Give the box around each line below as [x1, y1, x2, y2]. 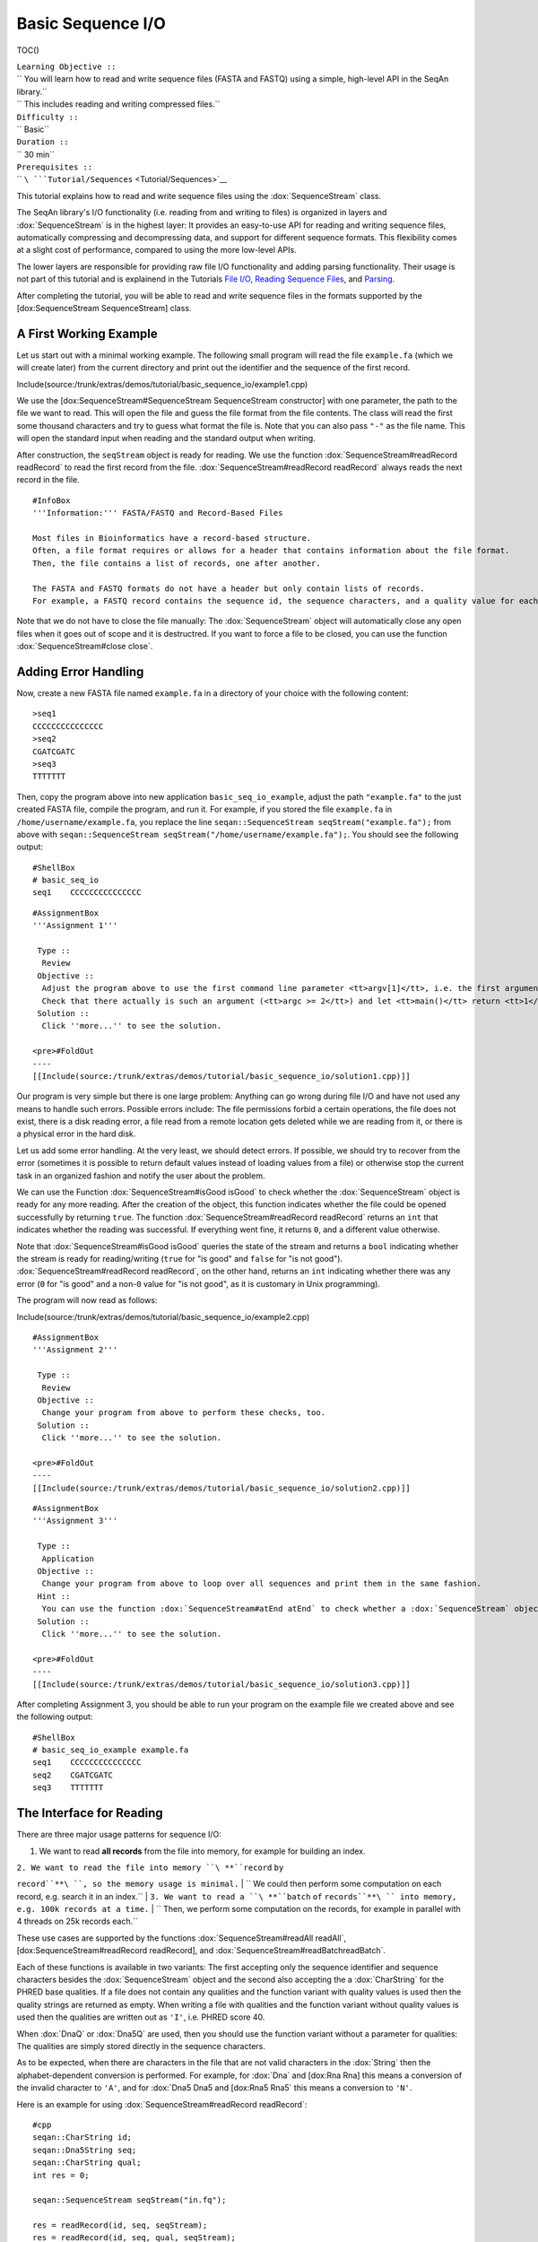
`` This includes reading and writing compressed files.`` [16, 99, 221, 109]
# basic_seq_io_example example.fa [32, 1745, 189, 1755]
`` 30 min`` [16, 149, 56, 160]
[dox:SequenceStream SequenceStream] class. [16, 302, 192, 313]
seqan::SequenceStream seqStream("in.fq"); [32, 2195, 227, 2205]
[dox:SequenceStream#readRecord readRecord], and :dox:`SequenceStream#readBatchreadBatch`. [16, 1945, 386, 1956]
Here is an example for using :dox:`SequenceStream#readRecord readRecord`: [16, 2099, 308, 2109]
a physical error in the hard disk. [16, 1128, 136, 1139]
